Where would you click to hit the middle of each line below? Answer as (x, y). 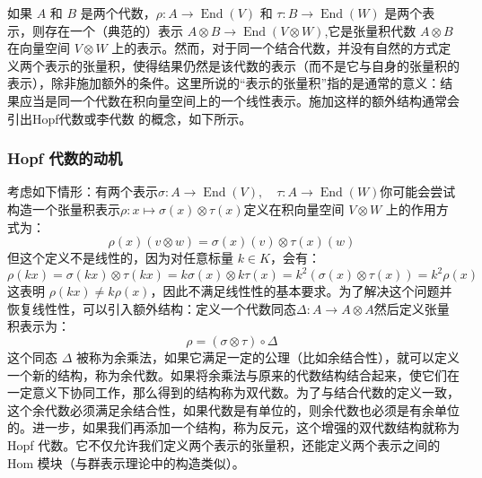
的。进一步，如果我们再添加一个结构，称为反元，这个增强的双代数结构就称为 (233, 427)
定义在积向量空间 (294, 209)
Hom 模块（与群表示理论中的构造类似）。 (126, 462)
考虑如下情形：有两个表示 (83, 191)
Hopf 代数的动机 (65, 158)
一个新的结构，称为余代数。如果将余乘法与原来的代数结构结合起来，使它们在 (233, 374)
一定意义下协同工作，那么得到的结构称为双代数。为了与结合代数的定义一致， (233, 392)
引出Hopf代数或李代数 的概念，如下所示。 (130, 118)
